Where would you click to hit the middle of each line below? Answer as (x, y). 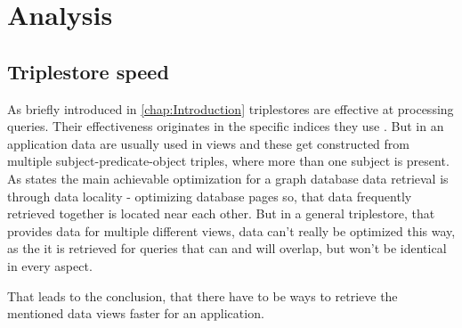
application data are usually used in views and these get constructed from (209, 143)
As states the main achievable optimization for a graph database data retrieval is (228, 178)
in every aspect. (50, 265)
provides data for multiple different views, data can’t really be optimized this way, (231, 230)
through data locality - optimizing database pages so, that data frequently (210, 196)
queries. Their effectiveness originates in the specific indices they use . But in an (226, 126)
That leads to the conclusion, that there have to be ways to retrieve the (203, 295)
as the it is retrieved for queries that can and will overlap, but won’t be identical (227, 248)
